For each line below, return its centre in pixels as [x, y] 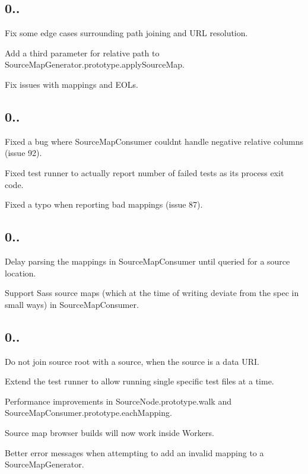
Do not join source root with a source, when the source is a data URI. [132, 361]
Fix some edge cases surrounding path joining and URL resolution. [126, 33]
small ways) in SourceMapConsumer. [72, 304]
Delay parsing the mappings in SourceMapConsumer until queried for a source [147, 261]
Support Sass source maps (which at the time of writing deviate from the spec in [152, 293]
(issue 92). [23, 153]
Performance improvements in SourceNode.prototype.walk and [118, 401]
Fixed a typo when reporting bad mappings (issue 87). [104, 204]
